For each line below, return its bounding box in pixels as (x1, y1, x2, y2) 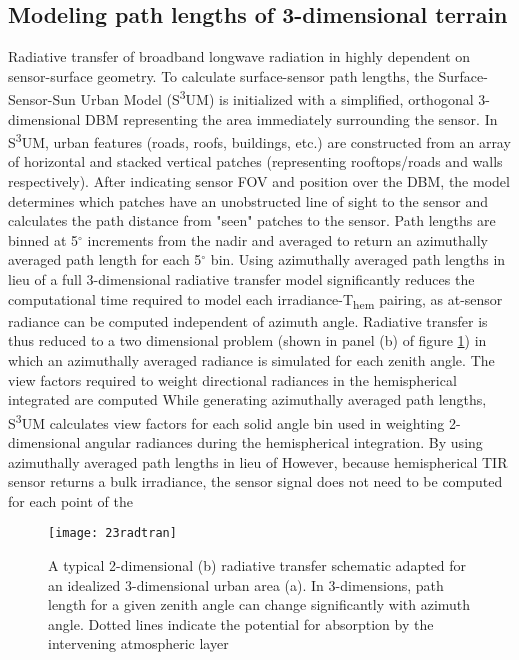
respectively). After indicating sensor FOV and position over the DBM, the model (8, 171, 510, 192)
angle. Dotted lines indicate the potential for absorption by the (48, 613, 434, 634)
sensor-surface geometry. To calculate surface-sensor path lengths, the (8, 65, 434, 86)
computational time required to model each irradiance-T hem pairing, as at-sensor (8, 288, 503, 312)
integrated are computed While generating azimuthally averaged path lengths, (8, 389, 487, 410)
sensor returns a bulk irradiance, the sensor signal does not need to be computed (8, 471, 503, 492)
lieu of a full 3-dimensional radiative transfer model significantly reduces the (8, 269, 475, 290)
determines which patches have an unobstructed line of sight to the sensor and (8, 190, 489, 211)
